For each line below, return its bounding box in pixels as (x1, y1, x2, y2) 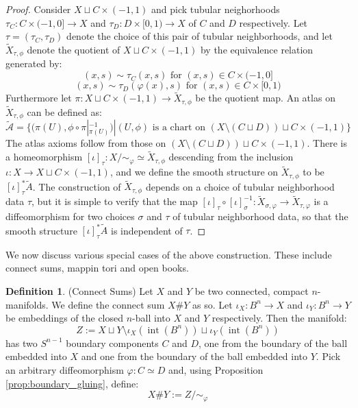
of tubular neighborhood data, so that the (172, 208, 348, 223)
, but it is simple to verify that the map (31, 194, 198, 208)
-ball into (132, 311, 170, 325)
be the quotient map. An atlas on (195, 91, 335, 105)
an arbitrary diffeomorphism (5, 363, 124, 377)
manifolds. (5, 297, 49, 311)
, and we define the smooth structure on (110, 165, 279, 179)
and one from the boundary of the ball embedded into (81, 349, 308, 363)
